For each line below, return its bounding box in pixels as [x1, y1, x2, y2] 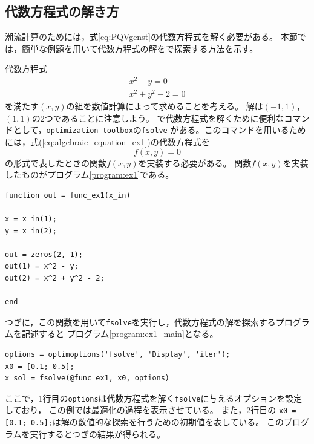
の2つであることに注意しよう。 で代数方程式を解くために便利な [31, 111, 284, 124]
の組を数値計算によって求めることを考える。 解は [66, 100, 263, 113]
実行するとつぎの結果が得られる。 [30, 427, 166, 440]
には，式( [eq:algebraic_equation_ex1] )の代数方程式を [5, 135, 210, 148]
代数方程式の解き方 [5, 2, 119, 21]
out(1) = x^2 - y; [5, 262, 79, 271]
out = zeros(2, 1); [5, 250, 83, 259]
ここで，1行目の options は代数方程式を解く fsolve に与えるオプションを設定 [5, 391, 303, 404]
